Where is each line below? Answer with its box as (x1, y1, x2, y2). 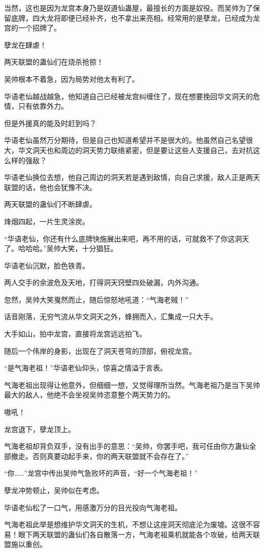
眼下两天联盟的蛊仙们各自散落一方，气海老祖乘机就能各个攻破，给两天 (18, 529, 253, 539)
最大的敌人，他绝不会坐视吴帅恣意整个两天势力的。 (4, 389, 175, 400)
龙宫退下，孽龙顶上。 (4, 423, 75, 434)
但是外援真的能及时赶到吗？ (4, 117, 96, 128)
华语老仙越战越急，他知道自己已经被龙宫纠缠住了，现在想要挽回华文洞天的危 (4, 90, 260, 101)
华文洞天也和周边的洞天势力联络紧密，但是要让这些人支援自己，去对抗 (18, 144, 253, 155)
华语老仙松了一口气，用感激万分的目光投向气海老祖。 (4, 502, 182, 512)
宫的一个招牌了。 (4, 22, 61, 33)
